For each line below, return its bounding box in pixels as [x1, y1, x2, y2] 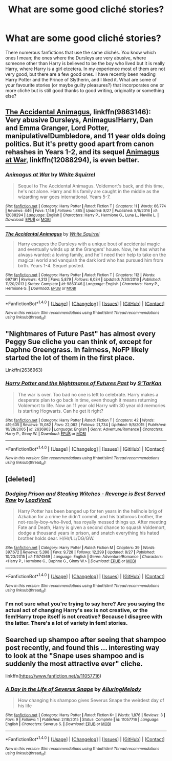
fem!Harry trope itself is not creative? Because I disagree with [5, 613, 163, 620]
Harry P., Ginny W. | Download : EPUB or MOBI [5, 431, 87, 436]
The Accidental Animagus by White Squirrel [5, 230, 100, 237]
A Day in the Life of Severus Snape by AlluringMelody [5, 686, 142, 693]
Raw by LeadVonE [5, 497, 52, 504]
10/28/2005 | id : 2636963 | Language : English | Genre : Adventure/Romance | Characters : [5, 427, 164, 432]
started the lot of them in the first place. [5, 353, 135, 362]
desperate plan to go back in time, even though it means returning [17, 397, 158, 403]
